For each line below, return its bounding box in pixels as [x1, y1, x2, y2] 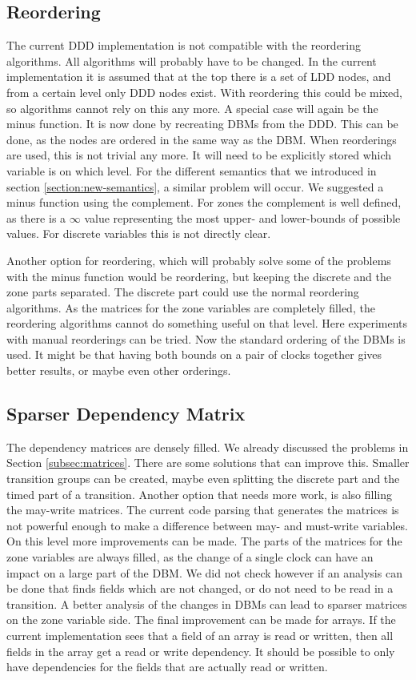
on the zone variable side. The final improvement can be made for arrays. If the [6, 611, 396, 628]
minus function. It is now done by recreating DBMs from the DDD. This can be [6, 115, 398, 132]
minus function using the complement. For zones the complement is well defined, [6, 194, 402, 211]
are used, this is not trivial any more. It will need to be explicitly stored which [6, 147, 392, 163]
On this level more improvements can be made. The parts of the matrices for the [6, 533, 402, 549]
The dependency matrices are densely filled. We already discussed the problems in [6, 438, 409, 455]
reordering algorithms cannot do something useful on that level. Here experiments [6, 315, 408, 332]
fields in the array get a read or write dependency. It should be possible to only [6, 642, 395, 659]
